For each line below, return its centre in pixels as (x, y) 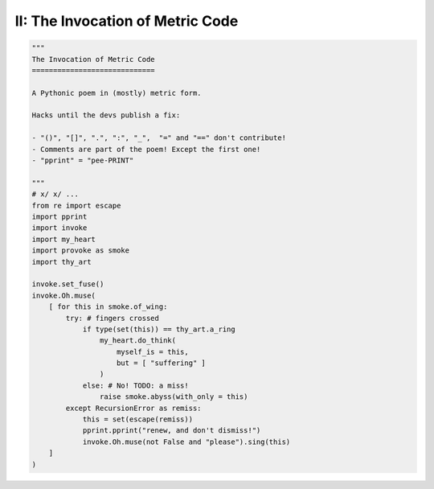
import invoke (59, 228)
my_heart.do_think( (138, 341)
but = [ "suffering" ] (162, 363)
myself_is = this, (153, 351)
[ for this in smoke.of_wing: (108, 307)
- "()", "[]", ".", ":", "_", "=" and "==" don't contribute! (159, 138)
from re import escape (76, 205)
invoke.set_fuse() (68, 284)
